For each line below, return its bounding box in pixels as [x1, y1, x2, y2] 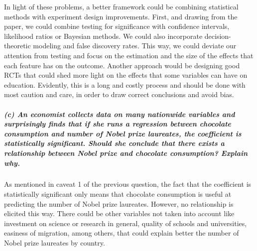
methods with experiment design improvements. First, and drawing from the [4, 11, 238, 21]
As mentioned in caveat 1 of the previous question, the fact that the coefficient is [4, 179, 252, 189]
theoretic [4, 40, 31, 51]
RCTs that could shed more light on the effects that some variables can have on [4, 70, 248, 80]
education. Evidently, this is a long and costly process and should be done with [4, 79, 246, 90]
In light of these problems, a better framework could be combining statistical [4, 1, 239, 11]
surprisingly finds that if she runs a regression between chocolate [4, 119, 231, 129]
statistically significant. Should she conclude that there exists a [4, 138, 225, 148]
